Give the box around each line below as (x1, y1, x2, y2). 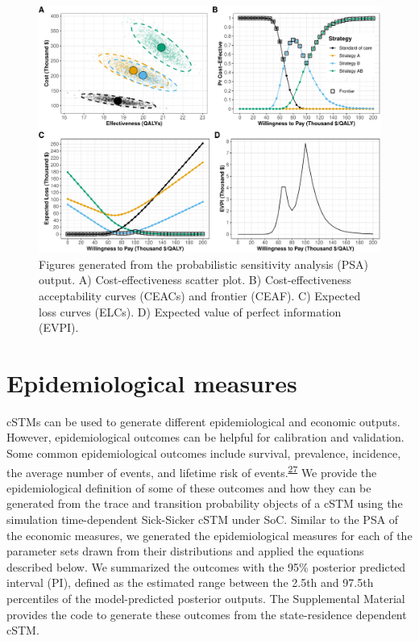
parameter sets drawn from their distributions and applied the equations (6, 543, 364, 559)
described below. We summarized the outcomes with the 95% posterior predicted (6, 558, 406, 575)
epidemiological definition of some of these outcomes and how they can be (6, 479, 371, 496)
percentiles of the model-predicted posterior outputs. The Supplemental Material (6, 590, 405, 607)
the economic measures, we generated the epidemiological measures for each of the (6, 526, 413, 543)
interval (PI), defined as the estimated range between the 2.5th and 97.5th (6, 574, 374, 591)
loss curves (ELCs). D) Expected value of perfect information (39, 303, 342, 320)
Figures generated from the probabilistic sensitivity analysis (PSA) (39, 255, 368, 272)
